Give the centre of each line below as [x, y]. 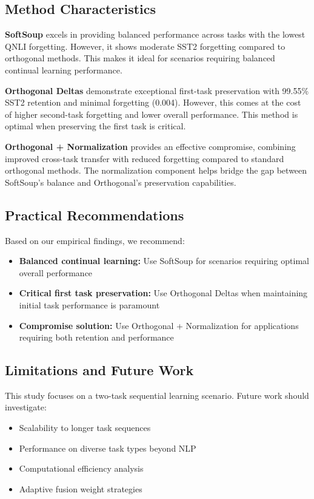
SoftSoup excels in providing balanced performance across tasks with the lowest [155, 34]
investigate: [26, 407]
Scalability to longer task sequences [85, 428]
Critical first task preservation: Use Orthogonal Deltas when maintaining [163, 293]
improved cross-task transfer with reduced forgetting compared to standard [145, 158]
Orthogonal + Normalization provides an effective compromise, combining [150, 146]
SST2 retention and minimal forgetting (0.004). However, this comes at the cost [153, 102]
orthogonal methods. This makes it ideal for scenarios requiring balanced [140, 58]
